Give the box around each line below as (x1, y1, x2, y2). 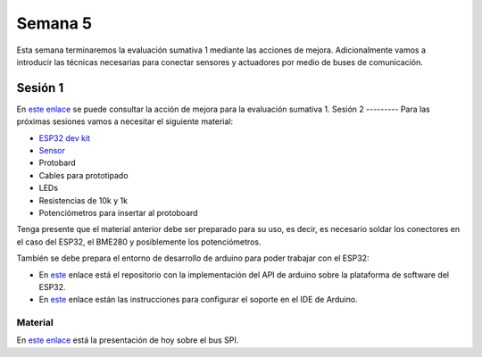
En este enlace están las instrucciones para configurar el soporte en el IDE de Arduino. (38, 295, 358, 305)
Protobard (38, 157, 76, 169)
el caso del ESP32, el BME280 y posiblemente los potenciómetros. (16, 237, 262, 247)
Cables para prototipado (38, 170, 129, 180)
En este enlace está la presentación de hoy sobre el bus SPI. (16, 335, 239, 345)
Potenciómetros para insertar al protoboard (38, 207, 198, 218)
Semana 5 (16, 13, 93, 33)
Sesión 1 (16, 80, 64, 95)
